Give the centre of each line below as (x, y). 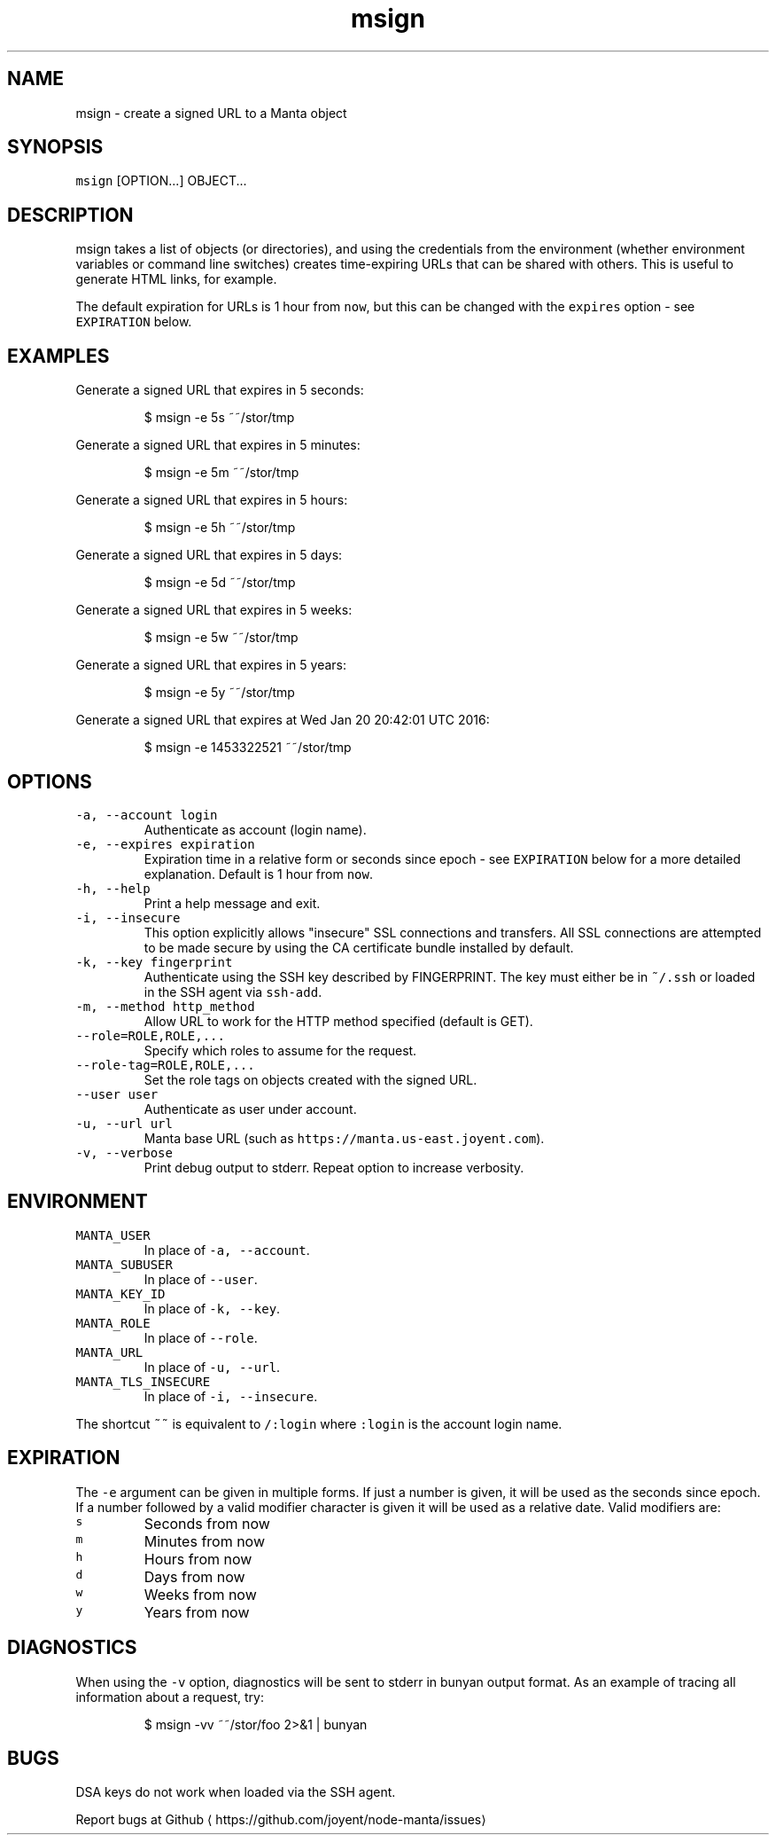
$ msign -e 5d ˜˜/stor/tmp (220, 583)
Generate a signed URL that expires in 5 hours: (212, 500)
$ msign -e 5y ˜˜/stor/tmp (219, 693)
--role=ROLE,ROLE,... (150, 1035)
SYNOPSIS (55, 147)
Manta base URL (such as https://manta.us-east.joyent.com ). (344, 1138)
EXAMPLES (58, 356)
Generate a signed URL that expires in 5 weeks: (214, 610)
